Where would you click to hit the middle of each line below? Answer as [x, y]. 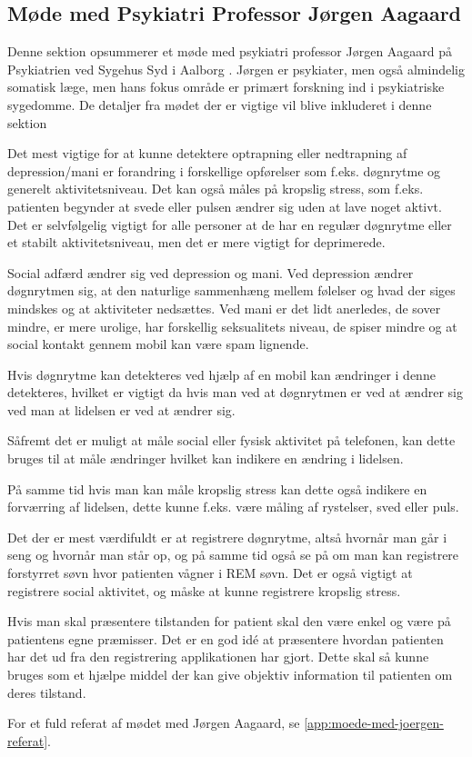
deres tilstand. [47, 692]
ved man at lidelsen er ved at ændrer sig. [121, 409]
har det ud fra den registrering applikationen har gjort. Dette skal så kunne [218, 657]
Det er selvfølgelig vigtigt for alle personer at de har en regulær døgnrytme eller [230, 224]
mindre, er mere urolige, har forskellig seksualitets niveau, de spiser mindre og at [232, 326]
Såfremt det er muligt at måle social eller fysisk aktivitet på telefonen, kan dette [231, 440]
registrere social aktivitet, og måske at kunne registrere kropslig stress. [204, 590]
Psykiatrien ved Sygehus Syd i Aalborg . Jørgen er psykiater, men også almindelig [236, 69]
